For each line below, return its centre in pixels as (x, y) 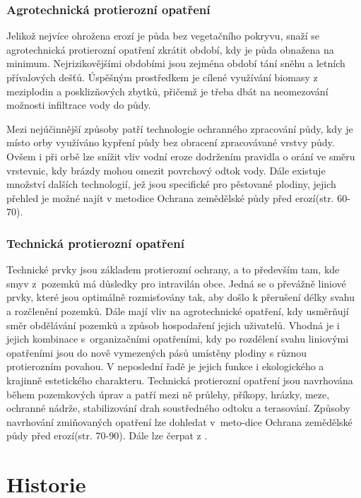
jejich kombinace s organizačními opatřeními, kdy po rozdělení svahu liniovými (178, 339)
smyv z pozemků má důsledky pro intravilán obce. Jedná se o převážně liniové (176, 283)
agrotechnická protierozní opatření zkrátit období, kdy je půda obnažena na (170, 49)
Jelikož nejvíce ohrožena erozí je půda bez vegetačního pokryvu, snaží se (163, 36)
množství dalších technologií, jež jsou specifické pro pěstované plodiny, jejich (171, 184)
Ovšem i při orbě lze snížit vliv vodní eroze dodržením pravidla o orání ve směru (181, 156)
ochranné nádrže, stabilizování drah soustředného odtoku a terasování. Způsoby (178, 408)
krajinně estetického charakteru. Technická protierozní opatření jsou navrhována (180, 380)
